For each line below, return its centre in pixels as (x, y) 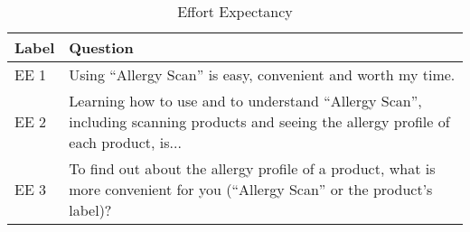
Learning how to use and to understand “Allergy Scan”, (245, 101)
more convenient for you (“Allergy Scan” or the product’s (251, 189)
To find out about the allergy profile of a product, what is (252, 168)
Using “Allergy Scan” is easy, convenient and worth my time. (262, 74)
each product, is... (125, 142)
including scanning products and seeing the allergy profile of (259, 121)
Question (101, 47)
